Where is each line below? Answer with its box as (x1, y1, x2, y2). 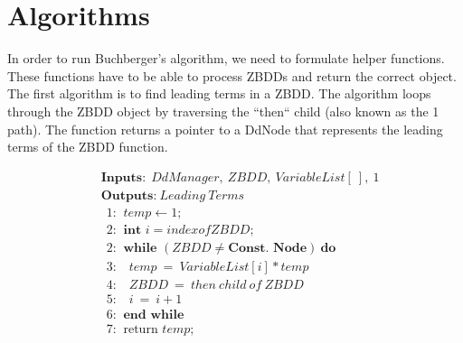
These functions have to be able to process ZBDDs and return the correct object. (7, 66, 457, 85)
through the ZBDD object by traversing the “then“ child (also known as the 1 (7, 101, 439, 120)
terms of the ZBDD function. (7, 137, 168, 156)
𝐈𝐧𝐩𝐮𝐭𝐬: (100, 171, 146, 184)
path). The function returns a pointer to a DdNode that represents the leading (7, 119, 443, 138)
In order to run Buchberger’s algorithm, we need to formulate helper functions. (7, 49, 445, 68)
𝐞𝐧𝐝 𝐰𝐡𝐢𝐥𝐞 (123, 308, 184, 321)
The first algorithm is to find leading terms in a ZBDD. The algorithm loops (7, 84, 431, 103)
